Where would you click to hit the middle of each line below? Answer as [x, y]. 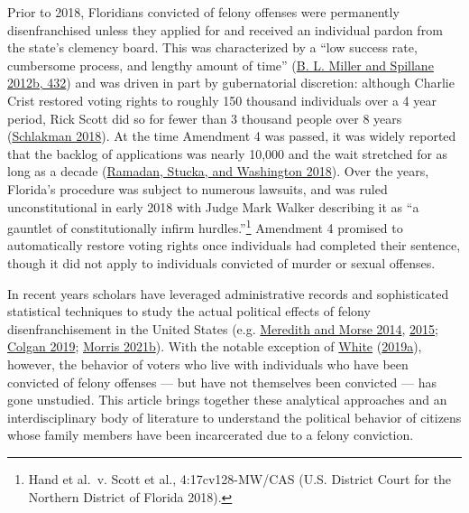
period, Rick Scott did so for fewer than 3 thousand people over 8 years [205, 118]
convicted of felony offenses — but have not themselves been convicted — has [222, 382]
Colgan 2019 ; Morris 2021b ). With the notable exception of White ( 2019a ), [215, 346]
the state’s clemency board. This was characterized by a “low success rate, [212, 47]
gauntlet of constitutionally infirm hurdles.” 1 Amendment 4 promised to [205, 226]
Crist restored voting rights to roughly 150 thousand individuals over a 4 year [222, 100]
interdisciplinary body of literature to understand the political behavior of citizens [234, 417]
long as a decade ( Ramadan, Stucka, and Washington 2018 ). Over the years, [218, 171]
